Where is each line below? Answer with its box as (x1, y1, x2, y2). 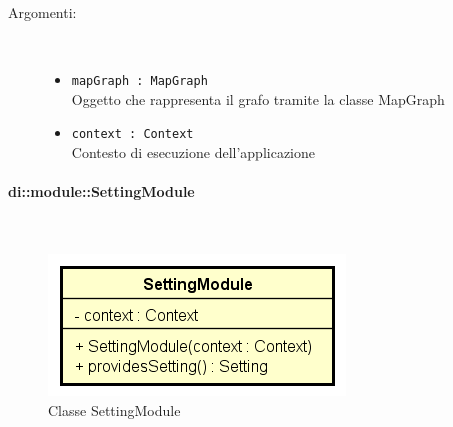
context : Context (71, 127, 194, 142)
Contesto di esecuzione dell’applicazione (71, 142, 315, 163)
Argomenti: (8, 2, 77, 22)
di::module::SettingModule (8, 181, 195, 202)
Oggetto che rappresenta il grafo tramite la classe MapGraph (71, 88, 445, 109)
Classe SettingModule (48, 399, 181, 420)
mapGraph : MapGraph (71, 74, 208, 89)
